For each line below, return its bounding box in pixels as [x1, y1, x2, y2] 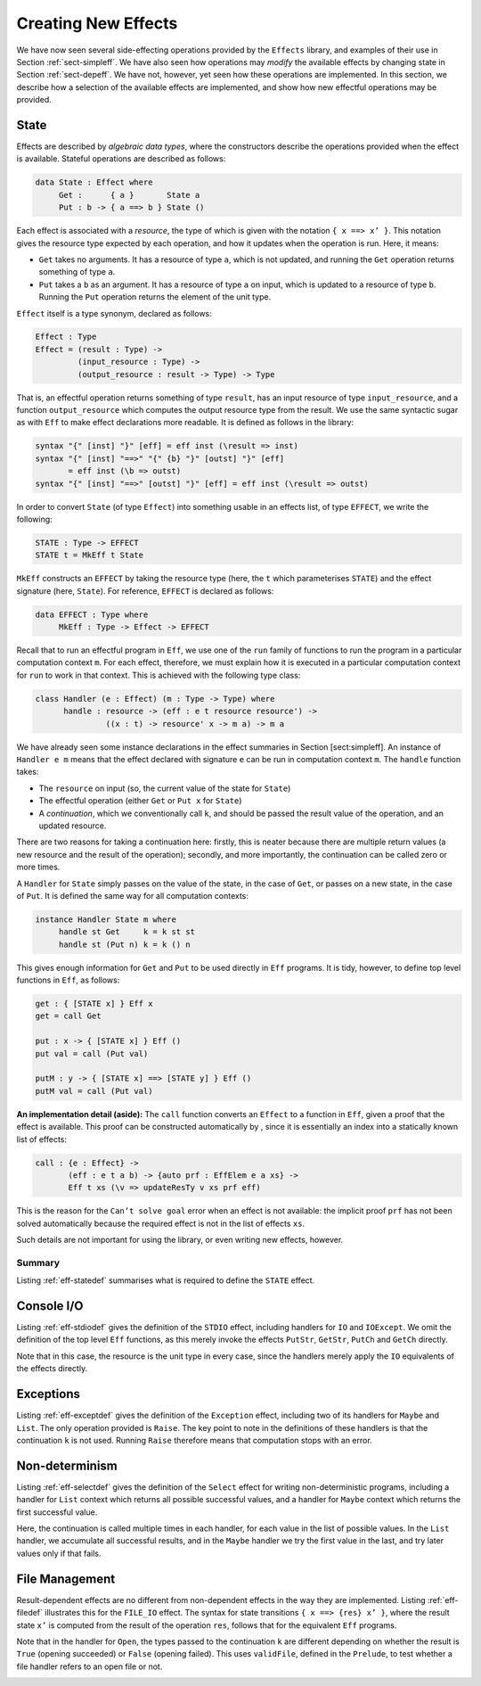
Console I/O [16, 1298, 84, 1313]
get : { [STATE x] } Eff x [35, 999, 153, 1009]
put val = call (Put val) [35, 1049, 149, 1058]
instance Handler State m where [35, 914, 177, 925]
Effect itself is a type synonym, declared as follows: [16, 308, 213, 318]
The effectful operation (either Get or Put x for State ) [38, 795, 242, 806]
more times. [16, 861, 61, 873]
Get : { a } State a [58, 190, 200, 200]
